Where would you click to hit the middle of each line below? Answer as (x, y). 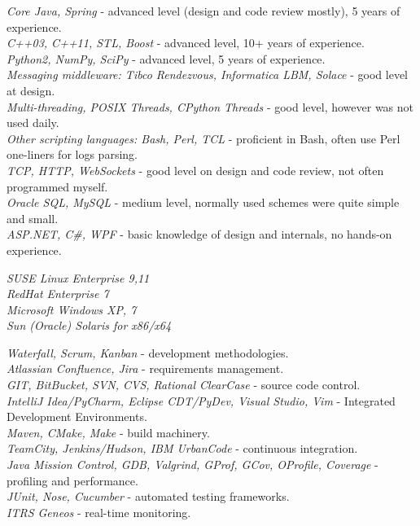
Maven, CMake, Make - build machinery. (108, 432)
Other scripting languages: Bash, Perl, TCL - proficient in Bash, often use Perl (203, 138)
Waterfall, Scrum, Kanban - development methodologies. (148, 352)
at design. (31, 90)
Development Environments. (77, 416)
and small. (33, 218)
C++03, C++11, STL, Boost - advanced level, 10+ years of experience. (186, 43)
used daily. (33, 123)
